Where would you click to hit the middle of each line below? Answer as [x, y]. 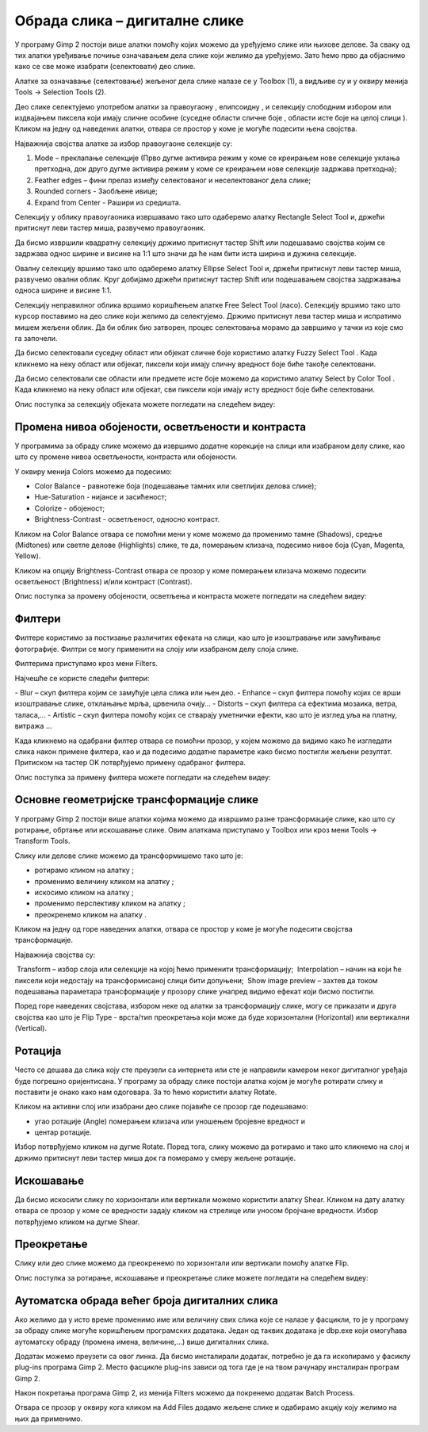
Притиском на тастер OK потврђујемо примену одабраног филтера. [130, 763]
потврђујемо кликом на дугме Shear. [77, 1222]
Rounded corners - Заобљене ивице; [96, 191]
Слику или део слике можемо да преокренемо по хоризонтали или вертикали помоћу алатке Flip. [182, 1263]
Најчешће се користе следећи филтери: [82, 678]
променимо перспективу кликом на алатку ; [110, 903]
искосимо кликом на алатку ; [84, 892]
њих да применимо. [49, 1419]
